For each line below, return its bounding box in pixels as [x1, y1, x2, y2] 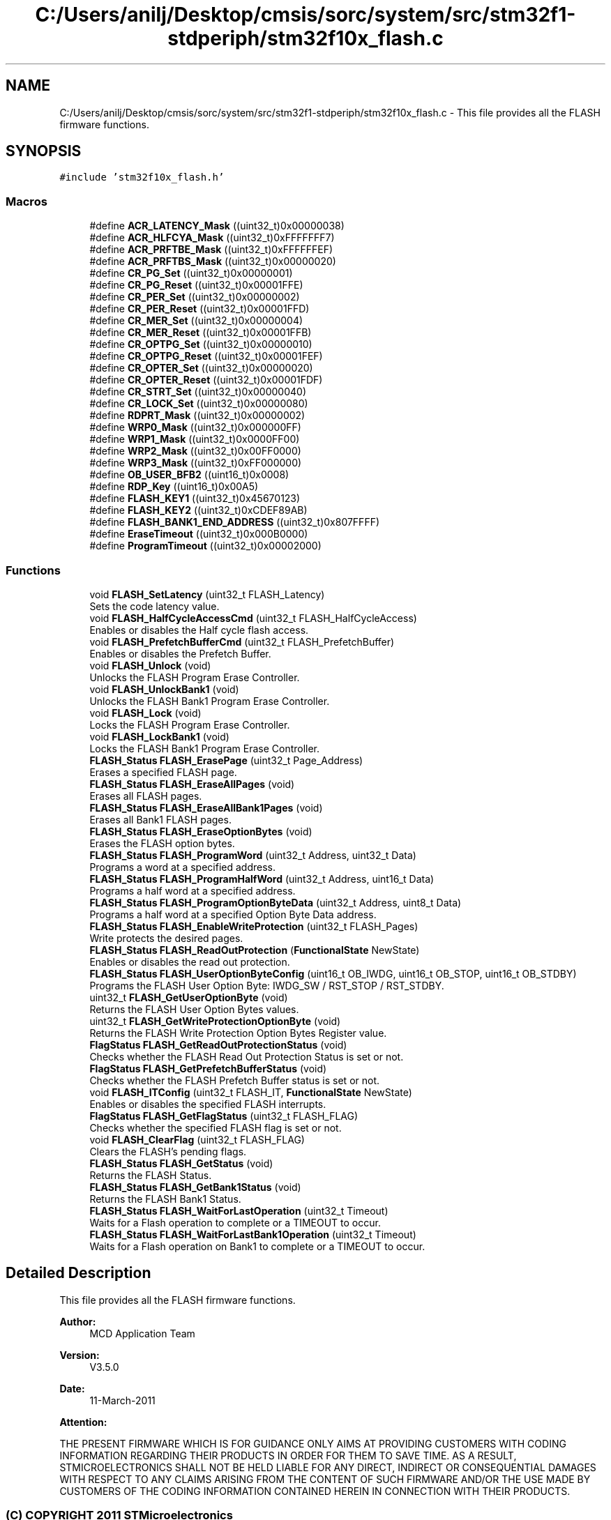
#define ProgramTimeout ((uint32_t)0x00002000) [89, 540, 322, 552]
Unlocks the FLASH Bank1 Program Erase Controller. [89, 694, 330, 707]
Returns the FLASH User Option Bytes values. [89, 1003, 299, 1015]
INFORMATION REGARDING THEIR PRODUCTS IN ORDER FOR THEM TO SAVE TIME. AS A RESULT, [59, 1449, 517, 1461]
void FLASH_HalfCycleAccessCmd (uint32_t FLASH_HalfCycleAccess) [89, 611, 417, 624]
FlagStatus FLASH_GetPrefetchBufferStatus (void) [89, 1062, 327, 1074]
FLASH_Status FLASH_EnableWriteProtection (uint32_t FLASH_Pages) [89, 920, 418, 932]
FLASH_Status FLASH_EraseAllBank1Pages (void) [89, 801, 323, 814]
